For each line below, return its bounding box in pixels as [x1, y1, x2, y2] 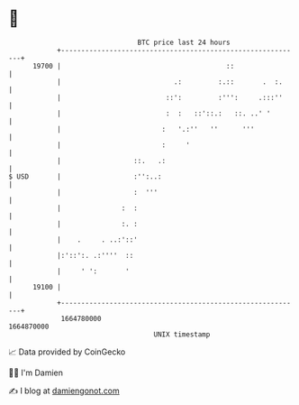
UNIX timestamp [153, 329, 211, 339]
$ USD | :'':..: [8, 171, 163, 181]
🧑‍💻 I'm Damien [8, 367, 64, 378]
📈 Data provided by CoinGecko [8, 346, 126, 357]
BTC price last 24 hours [137, 38, 231, 47]
